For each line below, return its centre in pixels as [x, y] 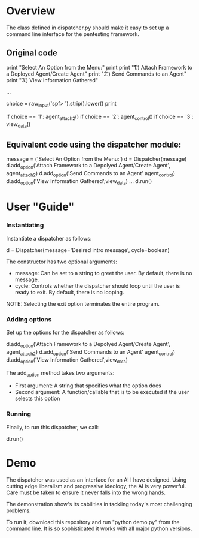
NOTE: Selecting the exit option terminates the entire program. [83, 303]
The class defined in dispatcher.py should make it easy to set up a [88, 28]
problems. [19, 510]
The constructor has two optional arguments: [62, 262]
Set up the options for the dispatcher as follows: [65, 333]
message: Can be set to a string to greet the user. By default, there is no [103, 273]
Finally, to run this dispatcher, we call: [53, 427]
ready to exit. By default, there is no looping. [69, 292]
